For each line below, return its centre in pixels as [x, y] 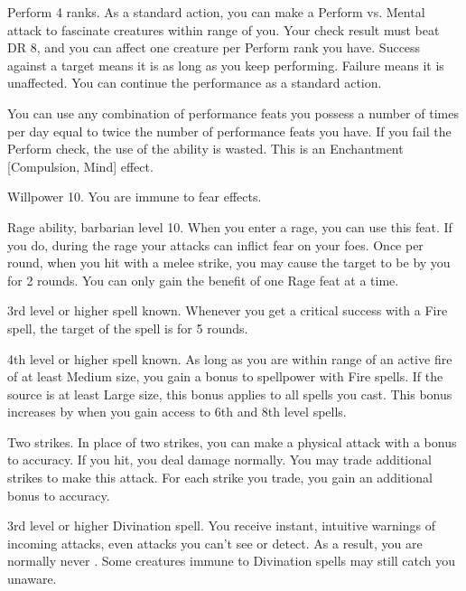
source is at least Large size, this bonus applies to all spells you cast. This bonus [230, 394]
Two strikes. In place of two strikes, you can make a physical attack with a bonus [232, 441]
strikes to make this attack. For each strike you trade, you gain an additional [220, 478]
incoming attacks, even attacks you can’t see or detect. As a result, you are [215, 543]
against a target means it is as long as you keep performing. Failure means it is [226, 65]
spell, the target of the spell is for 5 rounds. [128, 328]
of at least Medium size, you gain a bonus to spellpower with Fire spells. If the [225, 376]
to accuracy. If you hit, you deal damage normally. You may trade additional [219, 460]
